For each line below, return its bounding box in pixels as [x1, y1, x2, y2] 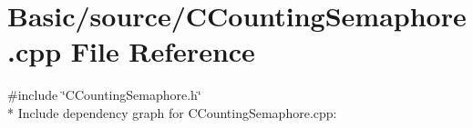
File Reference [70, 33, 255, 70]
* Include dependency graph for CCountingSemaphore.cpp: [7, 103, 337, 122]
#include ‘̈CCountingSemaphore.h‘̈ [7, 85, 201, 104]
